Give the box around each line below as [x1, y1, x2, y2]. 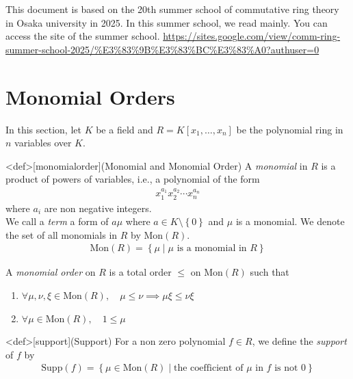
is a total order [109, 265, 172, 279]
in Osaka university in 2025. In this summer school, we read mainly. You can [5, 15, 328, 29]
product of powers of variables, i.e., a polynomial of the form [5, 172, 260, 186]
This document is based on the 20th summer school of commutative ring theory [5, 2, 339, 16]
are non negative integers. [44, 200, 152, 215]
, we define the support [252, 334, 347, 348]
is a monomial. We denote [235, 214, 345, 228]
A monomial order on [5, 265, 96, 279]
